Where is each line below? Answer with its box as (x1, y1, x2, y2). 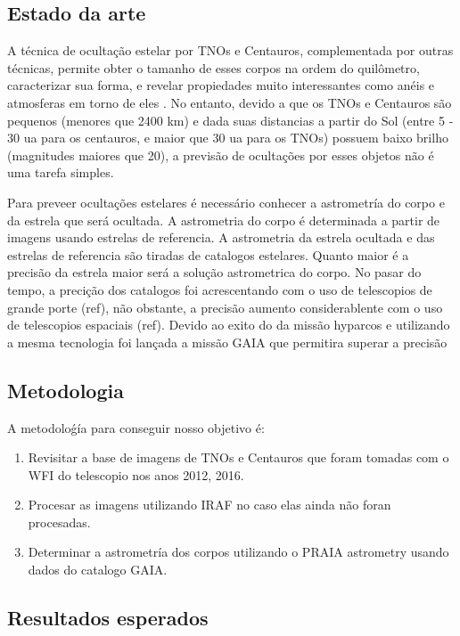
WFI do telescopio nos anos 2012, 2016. (28, 465, 244, 484)
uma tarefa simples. (7, 163, 114, 182)
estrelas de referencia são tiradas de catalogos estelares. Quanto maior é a (7, 245, 409, 264)
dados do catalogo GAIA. (28, 560, 168, 579)
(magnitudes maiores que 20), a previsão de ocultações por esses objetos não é (7, 145, 434, 164)
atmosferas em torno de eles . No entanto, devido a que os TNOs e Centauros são (7, 93, 452, 111)
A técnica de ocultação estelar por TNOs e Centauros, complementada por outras (7, 41, 454, 60)
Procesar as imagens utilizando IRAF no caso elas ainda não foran (28, 495, 391, 514)
